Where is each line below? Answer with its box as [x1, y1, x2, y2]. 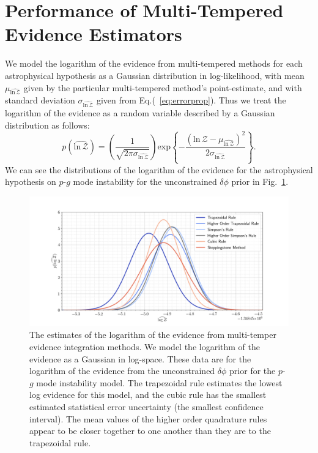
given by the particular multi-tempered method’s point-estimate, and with [23, 81, 302, 94]
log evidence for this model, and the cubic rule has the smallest [29, 388, 267, 401]
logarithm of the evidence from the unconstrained [29, 364, 215, 377]
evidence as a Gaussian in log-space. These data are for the [29, 352, 251, 365]
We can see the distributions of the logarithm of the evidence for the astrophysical [5, 163, 313, 176]
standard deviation [5, 94, 75, 107]
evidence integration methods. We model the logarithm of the [29, 340, 260, 353]
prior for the [229, 364, 276, 377]
